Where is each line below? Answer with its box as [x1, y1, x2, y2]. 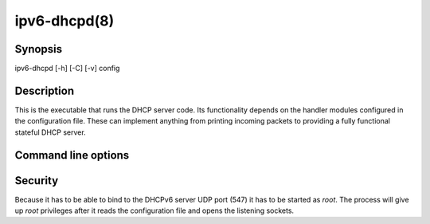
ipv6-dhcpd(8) [14, 12, 115, 29]
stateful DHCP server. [14, 128, 87, 137]
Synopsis [14, 42, 63, 56]
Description [14, 84, 75, 97]
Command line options [14, 148, 130, 162]
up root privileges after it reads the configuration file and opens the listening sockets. [14, 206, 295, 215]
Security [14, 174, 59, 187]
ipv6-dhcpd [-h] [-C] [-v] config [14, 64, 120, 73]
